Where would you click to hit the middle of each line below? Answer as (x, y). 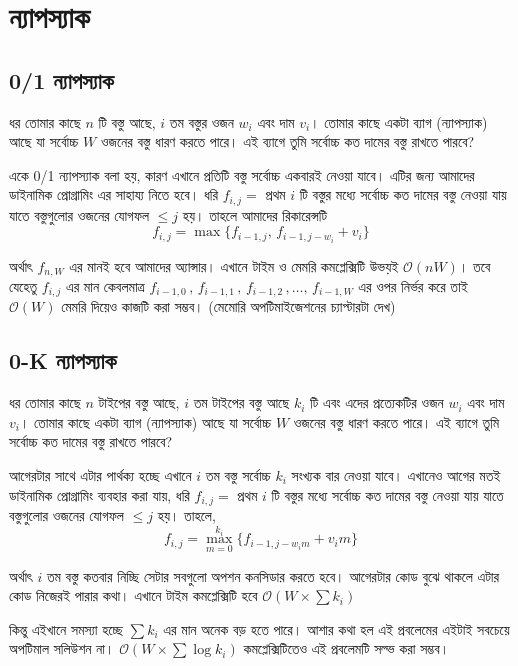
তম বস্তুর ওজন (201, 121)
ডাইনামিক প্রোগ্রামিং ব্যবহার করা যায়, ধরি (99, 494)
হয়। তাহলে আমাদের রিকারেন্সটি (255, 214)
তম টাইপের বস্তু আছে (241, 402)
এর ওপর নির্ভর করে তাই (413, 285)
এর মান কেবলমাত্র (105, 285)
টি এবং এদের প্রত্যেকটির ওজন (377, 402)
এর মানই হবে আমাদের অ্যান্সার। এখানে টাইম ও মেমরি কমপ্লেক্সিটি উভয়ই (234, 265)
